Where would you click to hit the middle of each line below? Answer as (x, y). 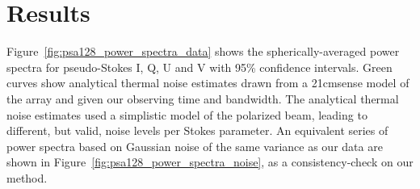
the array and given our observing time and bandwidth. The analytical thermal (203, 98)
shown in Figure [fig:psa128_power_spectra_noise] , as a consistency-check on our (210, 162)
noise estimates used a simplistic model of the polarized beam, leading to (187, 114)
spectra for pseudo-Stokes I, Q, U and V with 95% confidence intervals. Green (199, 67)
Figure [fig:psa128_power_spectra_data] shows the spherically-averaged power (203, 51)
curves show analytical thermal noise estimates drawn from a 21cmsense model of (208, 83)
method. (27, 177)
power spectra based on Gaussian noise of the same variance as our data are (195, 146)
